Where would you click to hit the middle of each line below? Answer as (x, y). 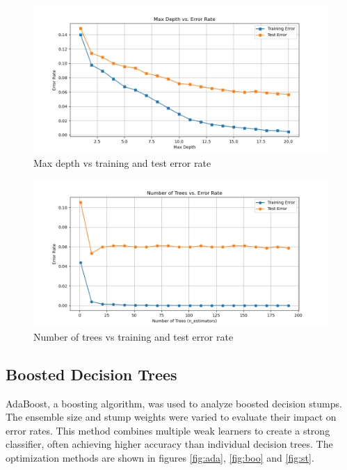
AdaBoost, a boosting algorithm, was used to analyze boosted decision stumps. (174, 403)
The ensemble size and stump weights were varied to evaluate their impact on (171, 417)
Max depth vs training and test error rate (122, 162)
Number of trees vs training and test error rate (134, 336)
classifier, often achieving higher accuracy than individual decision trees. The (169, 444)
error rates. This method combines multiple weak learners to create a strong (168, 430)
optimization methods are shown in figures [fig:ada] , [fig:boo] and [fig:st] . (160, 457)
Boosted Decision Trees (91, 374)
